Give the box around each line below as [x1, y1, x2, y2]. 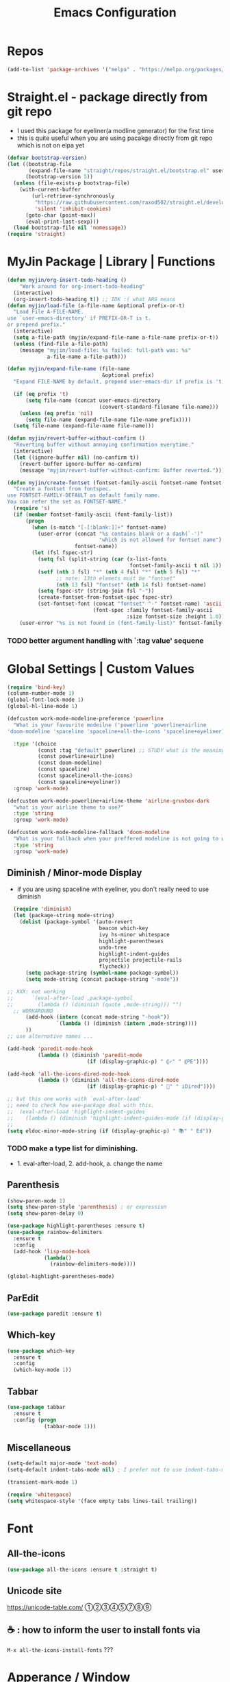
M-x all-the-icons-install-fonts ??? [7, 1646, 114, 1654]
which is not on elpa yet [16, 141, 85, 149]
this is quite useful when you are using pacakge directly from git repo [16, 134, 213, 142]
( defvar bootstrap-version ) [7, 154, 88, 161]
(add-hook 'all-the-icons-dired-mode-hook [7, 1070, 130, 1078]
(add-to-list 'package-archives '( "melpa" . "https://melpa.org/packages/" [7, 66, 228, 73]
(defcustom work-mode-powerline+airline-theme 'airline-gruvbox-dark [7, 797, 210, 804]
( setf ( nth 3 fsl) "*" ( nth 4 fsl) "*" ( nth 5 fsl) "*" [37, 568, 201, 576]
